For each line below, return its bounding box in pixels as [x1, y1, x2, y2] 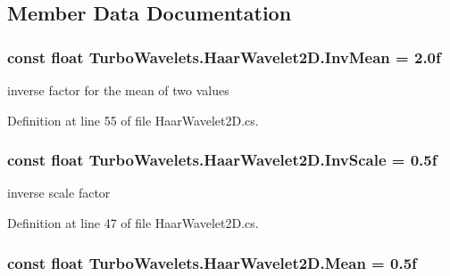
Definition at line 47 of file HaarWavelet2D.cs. [7, 214, 259, 231]
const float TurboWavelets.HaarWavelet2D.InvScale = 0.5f [7, 149, 437, 171]
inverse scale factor [7, 183, 111, 202]
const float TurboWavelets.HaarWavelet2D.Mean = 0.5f [7, 251, 417, 273]
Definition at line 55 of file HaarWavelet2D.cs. [7, 110, 259, 129]
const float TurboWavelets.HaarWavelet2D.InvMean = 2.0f [7, 45, 441, 68]
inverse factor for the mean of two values [7, 81, 229, 99]
